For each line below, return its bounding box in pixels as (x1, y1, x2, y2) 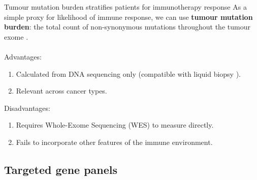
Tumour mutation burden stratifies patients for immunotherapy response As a (4, 2, 247, 12)
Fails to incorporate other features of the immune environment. (16, 136, 213, 147)
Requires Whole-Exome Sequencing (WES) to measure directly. (16, 119, 214, 130)
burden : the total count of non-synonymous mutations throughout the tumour (4, 21, 250, 32)
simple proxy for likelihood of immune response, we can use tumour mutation (4, 11, 253, 22)
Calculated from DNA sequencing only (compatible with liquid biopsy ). (16, 68, 241, 79)
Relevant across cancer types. (16, 85, 107, 96)
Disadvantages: (4, 102, 50, 113)
